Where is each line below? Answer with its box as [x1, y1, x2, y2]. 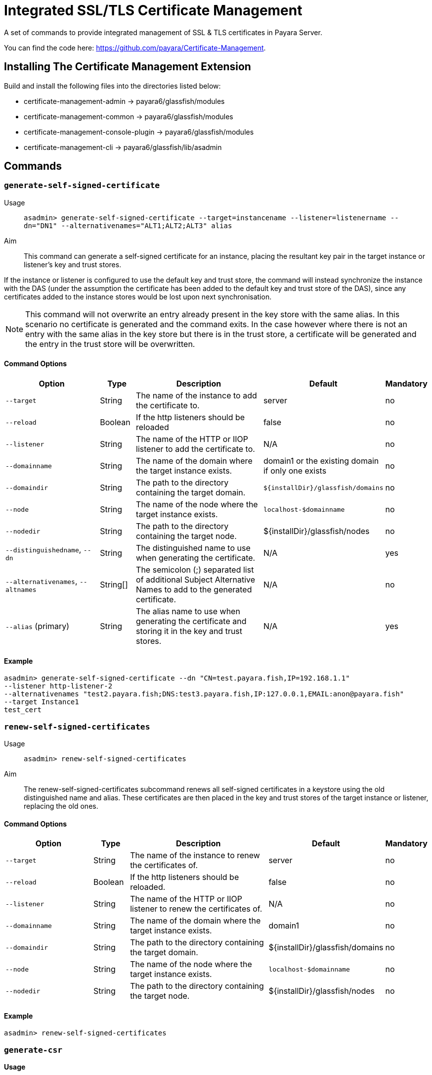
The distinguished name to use [136, 543, 251, 553]
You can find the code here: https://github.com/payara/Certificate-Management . [4, 43, 266, 52]
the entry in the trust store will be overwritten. [25, 339, 195, 349]
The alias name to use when [136, 606, 240, 617]
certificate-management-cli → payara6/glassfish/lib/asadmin [24, 143, 222, 151]
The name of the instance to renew [130, 850, 260, 861]
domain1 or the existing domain [263, 456, 379, 466]
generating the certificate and [136, 616, 247, 627]
